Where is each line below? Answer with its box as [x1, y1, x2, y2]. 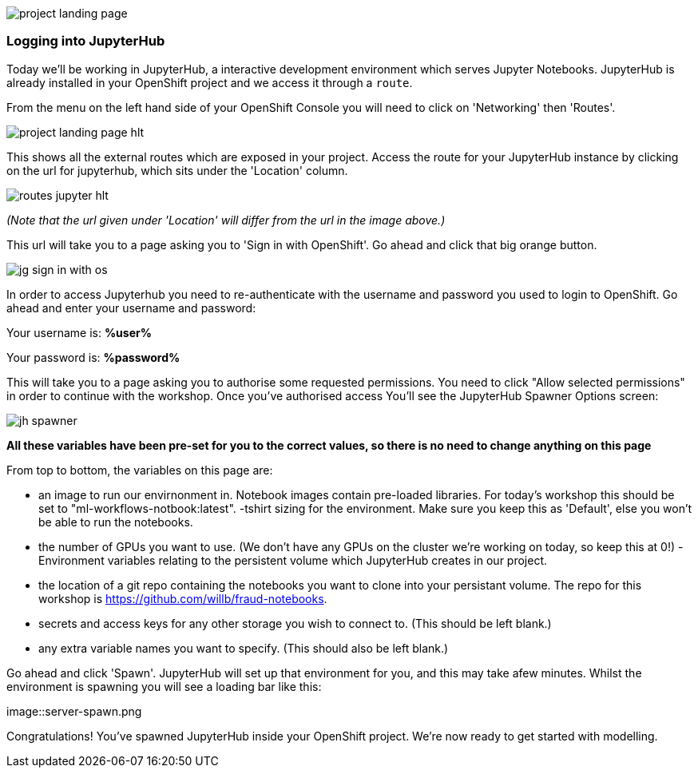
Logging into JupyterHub [6, 33, 165, 50]
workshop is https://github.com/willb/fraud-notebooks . [38, 591, 327, 605]
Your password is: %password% [6, 350, 180, 364]
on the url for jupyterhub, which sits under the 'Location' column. [6, 163, 348, 177]
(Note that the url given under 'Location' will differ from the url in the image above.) [6, 212, 446, 227]
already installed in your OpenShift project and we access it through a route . [6, 75, 413, 89]
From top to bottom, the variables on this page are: [6, 462, 273, 477]
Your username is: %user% [6, 325, 152, 339]
